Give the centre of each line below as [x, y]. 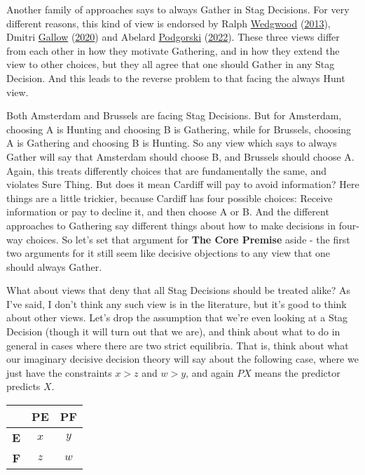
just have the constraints [59, 372]
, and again [210, 372]
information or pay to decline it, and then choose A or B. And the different [168, 212]
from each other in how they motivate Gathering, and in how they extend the [173, 50]
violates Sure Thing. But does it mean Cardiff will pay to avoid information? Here [183, 184]
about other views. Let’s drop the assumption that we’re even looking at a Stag [177, 317]
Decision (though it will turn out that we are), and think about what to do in [173, 332]
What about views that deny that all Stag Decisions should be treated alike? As [179, 290]
